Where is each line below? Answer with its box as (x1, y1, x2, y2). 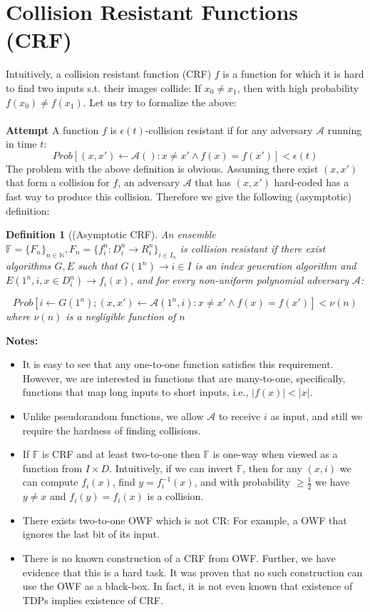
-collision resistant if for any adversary (145, 122, 313, 137)
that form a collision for (6, 175, 110, 190)
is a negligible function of (66, 309, 176, 324)
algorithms (6, 258, 51, 273)
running (327, 122, 362, 137)
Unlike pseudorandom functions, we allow (22, 409, 204, 424)
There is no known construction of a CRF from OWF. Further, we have (22, 551, 336, 565)
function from (22, 460, 83, 475)
